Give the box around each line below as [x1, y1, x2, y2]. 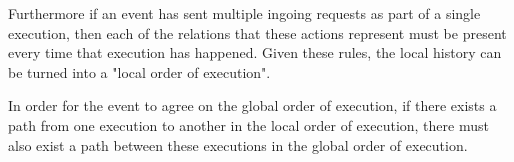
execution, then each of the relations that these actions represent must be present [8, 22, 507, 43]
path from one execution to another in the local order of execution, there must [8, 114, 489, 135]
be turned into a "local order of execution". [8, 61, 271, 82]
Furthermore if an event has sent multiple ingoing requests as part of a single [8, 3, 481, 23]
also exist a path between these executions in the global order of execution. [8, 134, 468, 155]
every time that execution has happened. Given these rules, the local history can [8, 42, 502, 63]
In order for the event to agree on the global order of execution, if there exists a [8, 95, 497, 116]
